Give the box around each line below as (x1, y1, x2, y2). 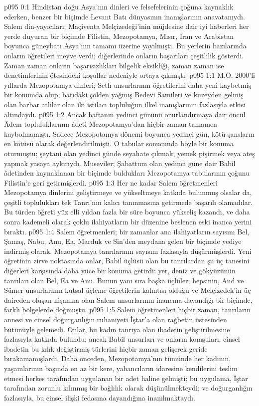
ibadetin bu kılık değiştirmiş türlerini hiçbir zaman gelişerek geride (4, 343, 208, 354)
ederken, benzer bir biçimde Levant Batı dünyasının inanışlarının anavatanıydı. (4, 11, 245, 21)
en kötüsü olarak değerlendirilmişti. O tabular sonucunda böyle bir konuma (4, 138, 234, 149)
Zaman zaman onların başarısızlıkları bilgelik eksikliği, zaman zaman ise (4, 60, 224, 70)
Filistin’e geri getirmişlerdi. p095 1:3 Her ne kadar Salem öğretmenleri (4, 177, 218, 188)
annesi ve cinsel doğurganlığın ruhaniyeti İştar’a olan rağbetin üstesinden (4, 314, 227, 324)
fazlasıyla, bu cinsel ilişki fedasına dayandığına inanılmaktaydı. (4, 392, 195, 403)
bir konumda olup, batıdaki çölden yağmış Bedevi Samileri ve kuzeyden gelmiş (4, 89, 244, 100)
